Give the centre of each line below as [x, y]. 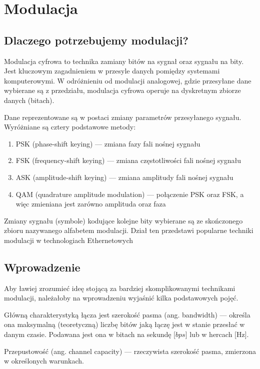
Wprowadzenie [42, 267]
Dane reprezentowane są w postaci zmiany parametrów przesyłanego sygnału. [123, 117]
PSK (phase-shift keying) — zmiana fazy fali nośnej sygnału [108, 143]
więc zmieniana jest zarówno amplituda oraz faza [91, 204]
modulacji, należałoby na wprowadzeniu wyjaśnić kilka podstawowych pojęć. [121, 298]
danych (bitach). [29, 100]
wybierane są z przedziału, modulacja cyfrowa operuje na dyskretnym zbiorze [122, 90]
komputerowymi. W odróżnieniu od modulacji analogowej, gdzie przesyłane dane [128, 80]
